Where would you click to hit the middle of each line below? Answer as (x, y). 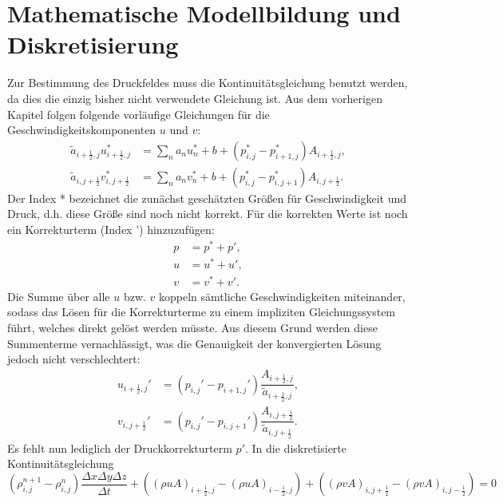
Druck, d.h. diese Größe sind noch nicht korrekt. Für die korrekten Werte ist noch (208, 214)
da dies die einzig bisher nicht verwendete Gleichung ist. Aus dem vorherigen (195, 98)
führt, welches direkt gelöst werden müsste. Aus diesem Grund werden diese (192, 328)
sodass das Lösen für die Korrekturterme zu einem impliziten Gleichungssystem (202, 312)
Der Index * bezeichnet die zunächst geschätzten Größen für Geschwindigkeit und (207, 198)
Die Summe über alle (59, 296)
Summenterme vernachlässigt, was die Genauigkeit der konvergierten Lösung (194, 343)
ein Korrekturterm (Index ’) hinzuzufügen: (111, 229)
